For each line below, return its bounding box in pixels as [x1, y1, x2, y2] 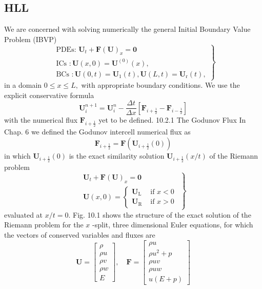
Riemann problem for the [4, 219, 84, 230]
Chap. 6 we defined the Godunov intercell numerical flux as [4, 126, 191, 137]
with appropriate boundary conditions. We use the [81, 80, 240, 90]
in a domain [4, 80, 42, 90]
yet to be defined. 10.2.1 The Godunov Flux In [98, 114, 246, 125]
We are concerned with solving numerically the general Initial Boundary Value [4, 24, 251, 34]
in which [4, 150, 31, 161]
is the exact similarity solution [69, 150, 165, 161]
